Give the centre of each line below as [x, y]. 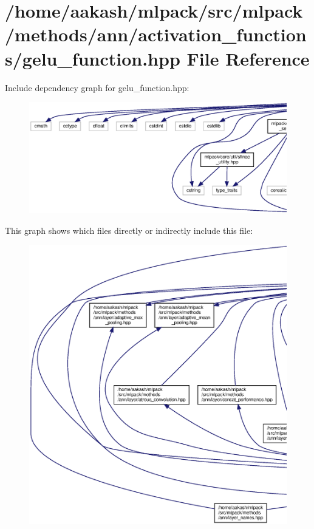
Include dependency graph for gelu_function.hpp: [97, 87]
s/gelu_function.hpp [93, 58]
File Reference [248, 58]
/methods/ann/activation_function [156, 34]
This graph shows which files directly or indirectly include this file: [129, 230]
